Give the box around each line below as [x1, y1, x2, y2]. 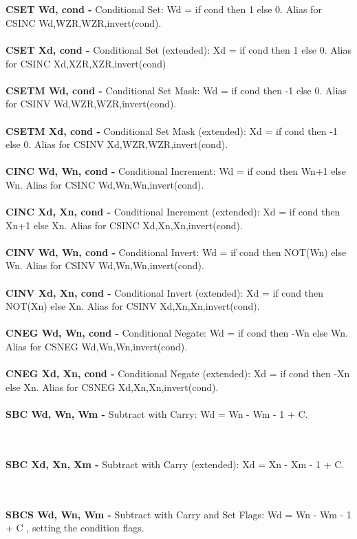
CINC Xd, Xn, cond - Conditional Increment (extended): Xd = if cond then [6, 204, 340, 219]
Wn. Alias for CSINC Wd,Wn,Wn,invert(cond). [6, 177, 204, 191]
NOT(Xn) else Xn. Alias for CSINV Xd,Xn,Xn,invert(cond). [6, 299, 260, 313]
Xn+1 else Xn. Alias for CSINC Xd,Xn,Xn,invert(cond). [6, 218, 243, 232]
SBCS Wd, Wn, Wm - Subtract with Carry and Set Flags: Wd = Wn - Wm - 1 [6, 507, 351, 521]
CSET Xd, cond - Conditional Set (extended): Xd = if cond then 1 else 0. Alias [6, 42, 351, 56]
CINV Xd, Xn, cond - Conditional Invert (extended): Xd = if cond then [6, 285, 324, 299]
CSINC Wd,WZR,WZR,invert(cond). [6, 15, 162, 30]
